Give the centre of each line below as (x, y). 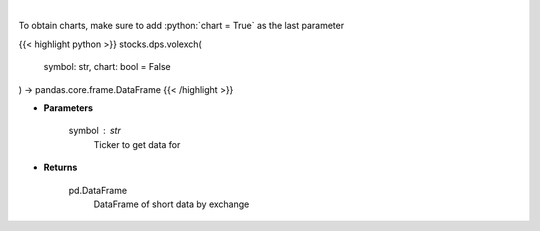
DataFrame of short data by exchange (171, 204)
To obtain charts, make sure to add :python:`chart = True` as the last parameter (181, 26)
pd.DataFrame (98, 190)
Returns (60, 167)
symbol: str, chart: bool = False (107, 67)
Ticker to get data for (137, 144)
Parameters (68, 107)
